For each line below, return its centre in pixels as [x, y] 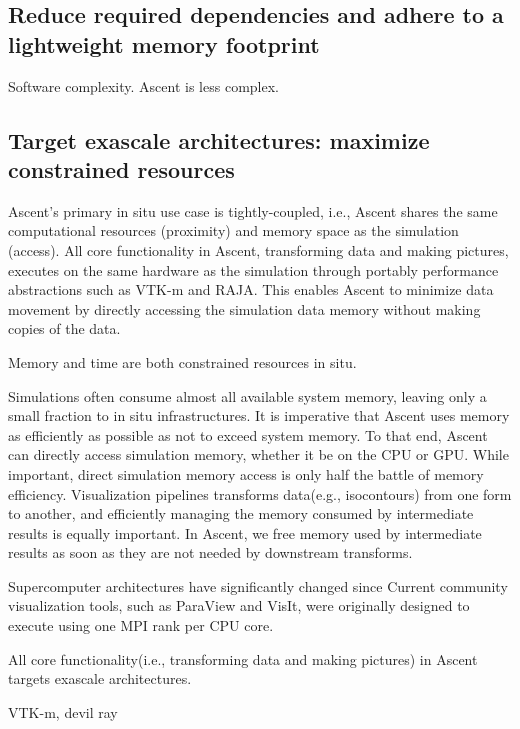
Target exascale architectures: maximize [219, 139]
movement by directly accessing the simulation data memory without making [244, 308]
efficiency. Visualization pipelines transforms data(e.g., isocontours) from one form [260, 493]
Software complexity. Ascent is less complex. [143, 85]
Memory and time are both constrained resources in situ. [182, 361]
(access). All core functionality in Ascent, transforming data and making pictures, [258, 249]
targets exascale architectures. [100, 678]
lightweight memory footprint [164, 43]
